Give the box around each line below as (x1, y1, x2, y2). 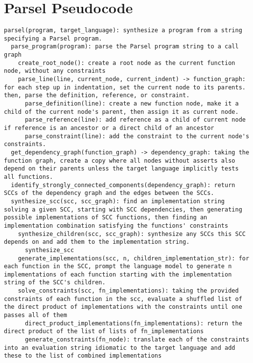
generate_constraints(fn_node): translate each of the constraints (24, 336, 250, 343)
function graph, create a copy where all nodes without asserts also (4, 157, 235, 164)
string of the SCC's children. (4, 279, 106, 286)
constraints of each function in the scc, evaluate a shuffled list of (4, 295, 242, 302)
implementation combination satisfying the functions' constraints (4, 222, 229, 229)
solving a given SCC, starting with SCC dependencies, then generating (4, 206, 242, 213)
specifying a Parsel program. (4, 35, 102, 42)
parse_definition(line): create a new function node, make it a (24, 100, 239, 107)
